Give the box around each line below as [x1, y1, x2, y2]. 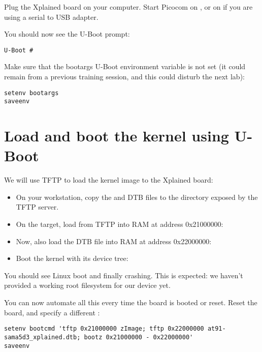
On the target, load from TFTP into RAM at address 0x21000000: [16, 219, 223, 229]
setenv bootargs [4, 89, 59, 97]
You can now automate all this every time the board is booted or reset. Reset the [4, 297, 257, 307]
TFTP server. [16, 201, 59, 212]
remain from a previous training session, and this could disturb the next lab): [4, 71, 245, 82]
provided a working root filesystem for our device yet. [4, 280, 171, 290]
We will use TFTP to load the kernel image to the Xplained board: [4, 174, 213, 185]
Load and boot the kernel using [4, 125, 229, 146]
